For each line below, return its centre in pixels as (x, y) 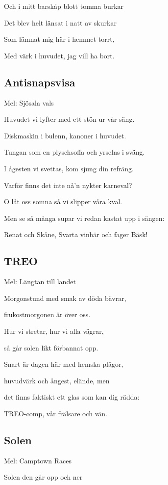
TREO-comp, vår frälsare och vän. (56, 413)
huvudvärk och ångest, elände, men (57, 380)
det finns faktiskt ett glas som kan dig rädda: (72, 397)
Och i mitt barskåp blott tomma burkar (64, 6)
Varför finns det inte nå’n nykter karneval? (68, 185)
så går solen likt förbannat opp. (51, 347)
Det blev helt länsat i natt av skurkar (60, 22)
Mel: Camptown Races (38, 460)
